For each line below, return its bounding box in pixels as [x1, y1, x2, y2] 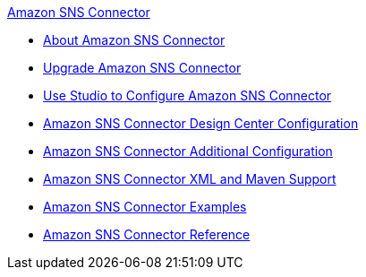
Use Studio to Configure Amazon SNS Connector [43, 88, 332, 103]
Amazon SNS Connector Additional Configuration [43, 143, 333, 159]
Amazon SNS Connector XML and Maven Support [43, 171, 336, 186]
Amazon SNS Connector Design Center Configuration [43, 116, 359, 131]
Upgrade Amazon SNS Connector [43, 60, 242, 75]
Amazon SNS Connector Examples [43, 199, 247, 214]
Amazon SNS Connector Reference [43, 227, 251, 242]
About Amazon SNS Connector [43, 32, 226, 48]
